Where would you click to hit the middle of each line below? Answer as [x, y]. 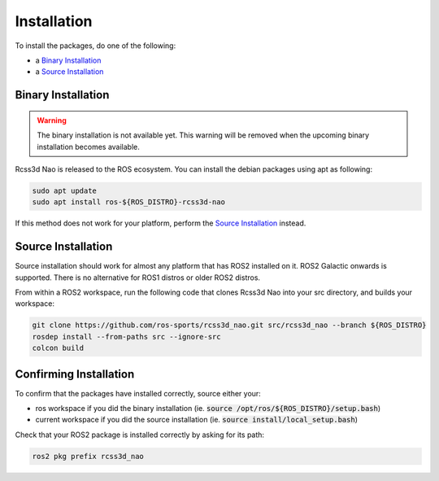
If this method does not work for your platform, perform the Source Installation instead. [161, 223]
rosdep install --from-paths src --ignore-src [126, 337]
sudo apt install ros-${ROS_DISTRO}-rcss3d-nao [128, 202]
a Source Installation [70, 72]
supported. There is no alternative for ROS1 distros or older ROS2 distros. [137, 278]
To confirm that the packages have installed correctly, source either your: [138, 393]
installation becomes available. [88, 146]
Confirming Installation [75, 374]
